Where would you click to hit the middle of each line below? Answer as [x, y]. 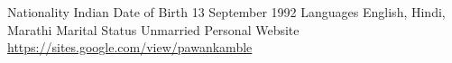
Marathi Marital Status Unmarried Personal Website [153, 29]
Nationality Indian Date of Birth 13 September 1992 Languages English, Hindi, [226, 12]
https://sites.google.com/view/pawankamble [130, 47]
